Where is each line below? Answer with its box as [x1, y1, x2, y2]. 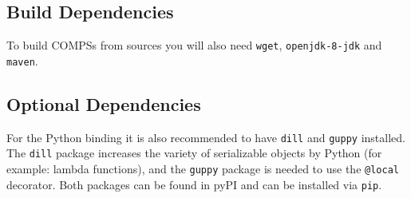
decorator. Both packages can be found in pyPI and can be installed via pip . [6, 176, 382, 192]
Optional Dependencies [6, 91, 201, 116]
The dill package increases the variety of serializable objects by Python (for [6, 145, 382, 161]
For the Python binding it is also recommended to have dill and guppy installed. [6, 129, 405, 145]
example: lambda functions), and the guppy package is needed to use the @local [6, 160, 399, 177]
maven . [6, 52, 38, 69]
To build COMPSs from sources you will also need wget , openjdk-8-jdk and [6, 37, 382, 53]
